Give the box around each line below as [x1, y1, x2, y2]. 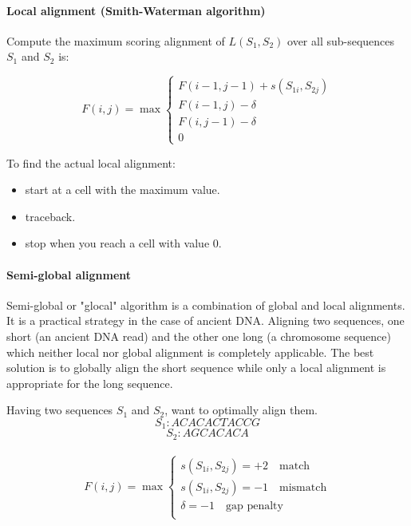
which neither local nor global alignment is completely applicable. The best [6, 343, 374, 360]
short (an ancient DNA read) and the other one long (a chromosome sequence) [6, 327, 391, 344]
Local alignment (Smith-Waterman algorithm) [6, 2, 266, 18]
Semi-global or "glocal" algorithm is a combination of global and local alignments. [6, 296, 405, 313]
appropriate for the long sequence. [6, 374, 173, 391]
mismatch [279, 481, 327, 493]
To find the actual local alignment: [6, 154, 176, 171]
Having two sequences [6, 401, 113, 418]
